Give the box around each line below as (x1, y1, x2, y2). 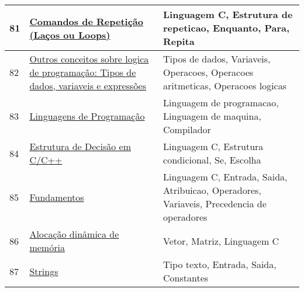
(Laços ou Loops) (29, 27, 110, 41)
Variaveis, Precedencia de (163, 197, 267, 210)
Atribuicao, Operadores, (163, 183, 261, 197)
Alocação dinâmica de (29, 227, 119, 241)
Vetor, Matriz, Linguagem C (163, 234, 279, 248)
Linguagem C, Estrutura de (163, 8, 293, 21)
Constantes (163, 271, 209, 284)
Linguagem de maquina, (163, 109, 261, 123)
